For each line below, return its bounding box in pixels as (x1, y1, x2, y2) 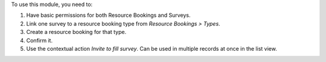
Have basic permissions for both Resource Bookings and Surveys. (26, 12, 191, 19)
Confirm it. (26, 36, 53, 44)
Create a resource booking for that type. (26, 29, 127, 36)
